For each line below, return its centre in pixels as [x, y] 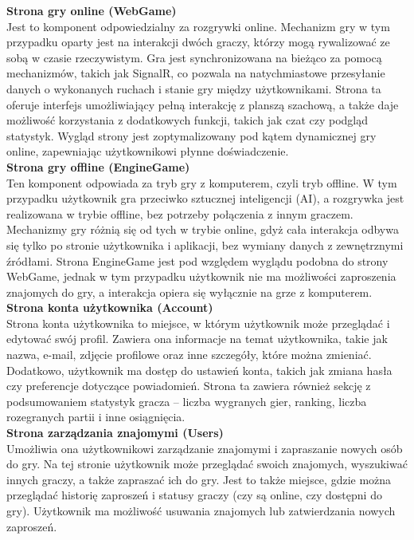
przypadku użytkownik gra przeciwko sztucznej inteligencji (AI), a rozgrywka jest [205, 198]
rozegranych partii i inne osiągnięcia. [96, 417]
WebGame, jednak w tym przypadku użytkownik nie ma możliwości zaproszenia [201, 276]
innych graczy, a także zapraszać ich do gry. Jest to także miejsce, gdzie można [199, 479]
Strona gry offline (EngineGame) [98, 166]
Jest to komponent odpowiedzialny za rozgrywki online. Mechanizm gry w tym [198, 26]
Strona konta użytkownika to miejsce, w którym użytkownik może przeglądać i [198, 323]
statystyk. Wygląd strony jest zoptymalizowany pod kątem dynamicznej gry [191, 135]
